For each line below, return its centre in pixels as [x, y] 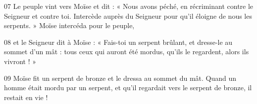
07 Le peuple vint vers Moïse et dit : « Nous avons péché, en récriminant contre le [129, 6]
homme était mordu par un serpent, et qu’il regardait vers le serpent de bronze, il [128, 87]
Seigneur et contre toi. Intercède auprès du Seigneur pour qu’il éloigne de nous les [128, 16]
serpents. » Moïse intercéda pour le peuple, [69, 25]
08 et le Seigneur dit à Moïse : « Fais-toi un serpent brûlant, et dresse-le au [118, 42]
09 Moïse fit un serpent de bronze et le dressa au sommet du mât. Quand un [120, 78]
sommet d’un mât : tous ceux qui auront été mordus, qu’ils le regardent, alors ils [127, 52]
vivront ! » [20, 61]
